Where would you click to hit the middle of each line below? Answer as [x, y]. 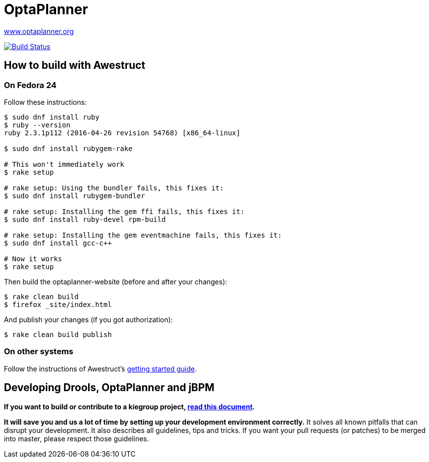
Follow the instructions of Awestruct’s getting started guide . [100, 369]
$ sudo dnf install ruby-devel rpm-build [85, 219]
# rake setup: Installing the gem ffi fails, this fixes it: [124, 211]
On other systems [39, 352]
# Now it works [33, 259]
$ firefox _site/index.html [58, 304]
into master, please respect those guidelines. [77, 438]
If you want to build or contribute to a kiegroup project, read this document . [129, 406]
